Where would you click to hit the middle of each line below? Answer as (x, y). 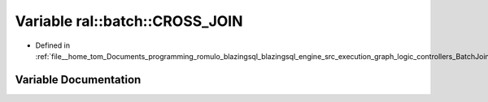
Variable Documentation (78, 80)
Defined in (53, 45)
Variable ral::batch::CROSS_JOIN (129, 21)
